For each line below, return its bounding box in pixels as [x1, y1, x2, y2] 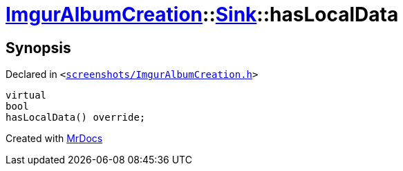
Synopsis [6, 39, 71, 57]
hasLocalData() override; [6, 112, 146, 123]
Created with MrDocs [6, 132, 103, 145]
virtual [6, 90, 47, 101]
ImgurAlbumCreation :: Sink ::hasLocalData [6, 3, 399, 26]
